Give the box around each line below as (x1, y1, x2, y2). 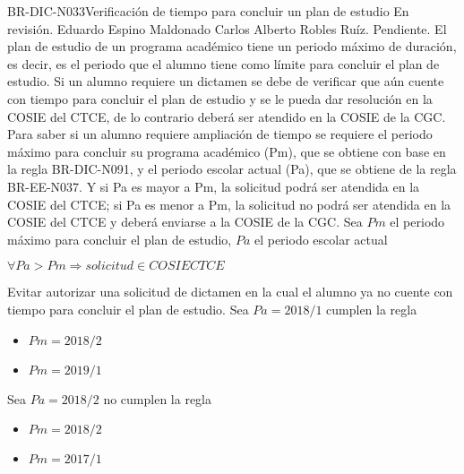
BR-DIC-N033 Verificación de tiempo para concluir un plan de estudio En (7, 2, 409, 20)
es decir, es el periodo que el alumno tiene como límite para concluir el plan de (7, 54, 440, 73)
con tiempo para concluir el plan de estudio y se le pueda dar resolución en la (7, 89, 433, 108)
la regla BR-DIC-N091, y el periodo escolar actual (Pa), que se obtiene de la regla (7, 159, 457, 178)
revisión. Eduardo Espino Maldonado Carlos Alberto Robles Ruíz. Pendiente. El (7, 19, 447, 38)
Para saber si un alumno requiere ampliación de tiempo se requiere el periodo (7, 125, 433, 143)
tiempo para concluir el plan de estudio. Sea (7, 299, 249, 318)
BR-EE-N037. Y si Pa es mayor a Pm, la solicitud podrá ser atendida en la (7, 177, 420, 195)
